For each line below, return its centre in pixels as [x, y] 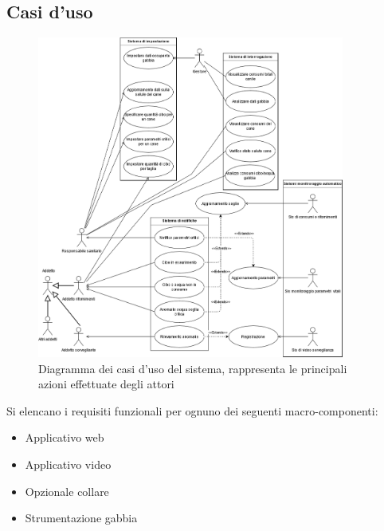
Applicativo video [68, 464]
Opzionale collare [67, 491]
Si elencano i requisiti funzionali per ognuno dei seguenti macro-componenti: [192, 410]
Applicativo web [65, 437]
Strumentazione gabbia [81, 518]
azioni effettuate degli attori [106, 384]
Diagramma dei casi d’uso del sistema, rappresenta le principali [193, 368]
